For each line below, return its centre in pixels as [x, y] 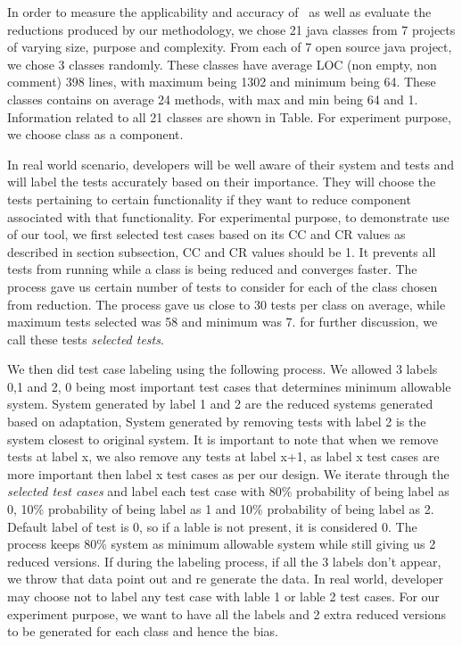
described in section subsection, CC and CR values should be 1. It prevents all [222, 251]
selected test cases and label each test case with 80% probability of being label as [228, 491]
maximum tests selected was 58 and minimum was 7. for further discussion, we [223, 322]
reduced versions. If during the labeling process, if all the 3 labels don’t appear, [224, 561]
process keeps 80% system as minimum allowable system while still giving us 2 [222, 544]
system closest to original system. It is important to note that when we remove [223, 439]
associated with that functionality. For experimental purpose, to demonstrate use [228, 216]
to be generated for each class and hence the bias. [143, 631]
